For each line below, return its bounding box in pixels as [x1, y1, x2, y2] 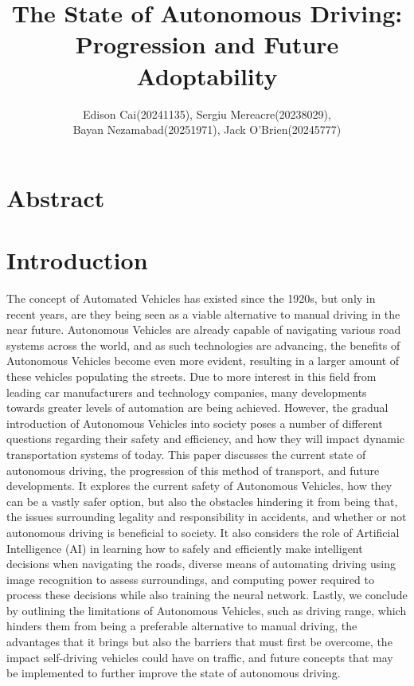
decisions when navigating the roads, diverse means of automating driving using [6, 555, 396, 572]
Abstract [6, 181, 105, 214]
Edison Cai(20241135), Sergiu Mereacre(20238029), [83, 105, 331, 122]
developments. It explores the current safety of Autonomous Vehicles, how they [6, 477, 393, 494]
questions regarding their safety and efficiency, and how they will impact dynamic [6, 430, 405, 447]
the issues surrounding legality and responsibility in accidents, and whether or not [6, 508, 407, 525]
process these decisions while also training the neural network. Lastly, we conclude [6, 586, 408, 603]
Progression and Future [75, 28, 339, 61]
